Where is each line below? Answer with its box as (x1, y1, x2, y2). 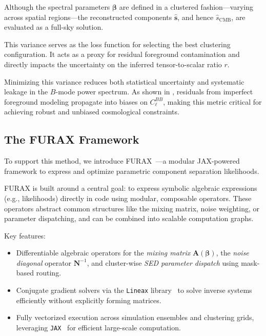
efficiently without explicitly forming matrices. (16, 294, 161, 305)
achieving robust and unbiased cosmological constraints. (4, 106, 179, 117)
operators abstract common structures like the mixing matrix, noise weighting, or (4, 203, 260, 213)
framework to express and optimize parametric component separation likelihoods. (4, 165, 259, 176)
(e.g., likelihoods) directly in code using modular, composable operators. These (4, 192, 252, 203)
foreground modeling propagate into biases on (4, 96, 148, 107)
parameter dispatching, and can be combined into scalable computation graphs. (4, 213, 254, 224)
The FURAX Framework (4, 131, 139, 147)
